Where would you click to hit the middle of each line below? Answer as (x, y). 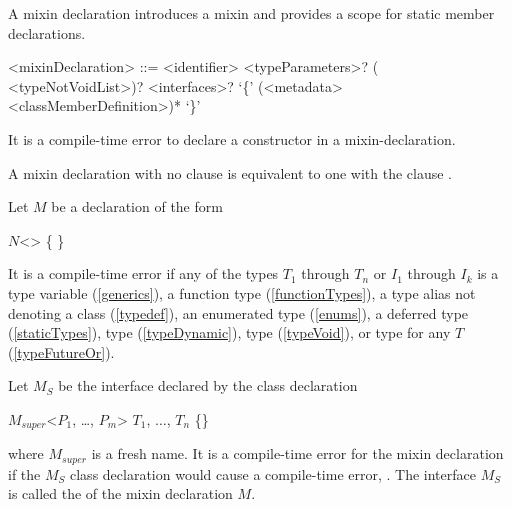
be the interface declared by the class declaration (208, 385)
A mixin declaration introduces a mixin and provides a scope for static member (251, 13)
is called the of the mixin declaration (120, 493)
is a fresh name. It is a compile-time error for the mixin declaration (297, 453)
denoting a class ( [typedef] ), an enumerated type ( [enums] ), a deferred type (238, 312)
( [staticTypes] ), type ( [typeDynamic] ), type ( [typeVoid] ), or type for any (229, 332)
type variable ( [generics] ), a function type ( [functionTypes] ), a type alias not (242, 292)
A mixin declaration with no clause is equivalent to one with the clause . (230, 172)
